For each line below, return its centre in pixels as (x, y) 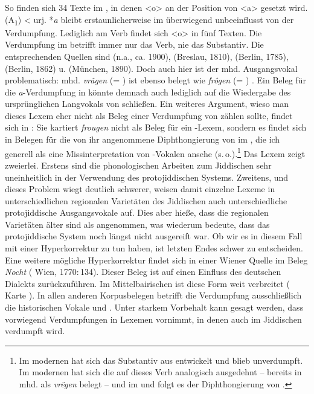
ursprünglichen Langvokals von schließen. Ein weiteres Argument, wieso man (147, 104)
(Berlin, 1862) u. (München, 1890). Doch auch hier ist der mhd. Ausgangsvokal (151, 68)
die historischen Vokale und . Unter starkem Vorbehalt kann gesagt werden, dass (154, 307)
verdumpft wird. (35, 331)
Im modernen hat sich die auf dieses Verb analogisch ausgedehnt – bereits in (160, 372)
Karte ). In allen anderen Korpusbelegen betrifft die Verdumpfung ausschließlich (153, 295)
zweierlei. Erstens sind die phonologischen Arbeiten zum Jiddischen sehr (138, 165)
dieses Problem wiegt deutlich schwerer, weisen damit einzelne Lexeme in (140, 189)
